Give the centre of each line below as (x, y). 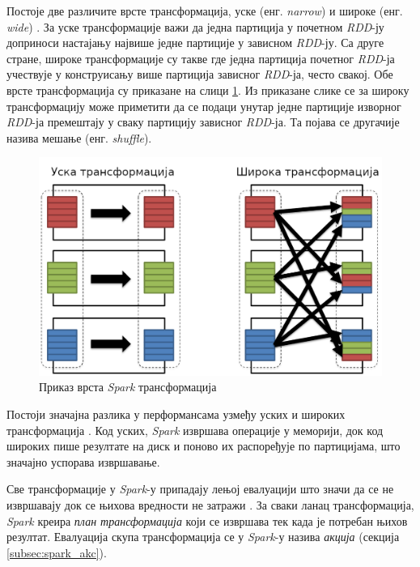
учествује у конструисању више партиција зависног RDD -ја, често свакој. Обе (200, 74)
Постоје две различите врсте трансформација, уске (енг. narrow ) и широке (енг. (205, 11)
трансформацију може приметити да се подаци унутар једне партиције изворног (204, 106)
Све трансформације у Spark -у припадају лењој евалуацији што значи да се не (200, 489)
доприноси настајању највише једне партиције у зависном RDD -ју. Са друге (195, 43)
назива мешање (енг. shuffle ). (79, 137)
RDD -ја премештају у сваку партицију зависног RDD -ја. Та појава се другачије (203, 122)
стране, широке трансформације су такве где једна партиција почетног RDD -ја (201, 58)
